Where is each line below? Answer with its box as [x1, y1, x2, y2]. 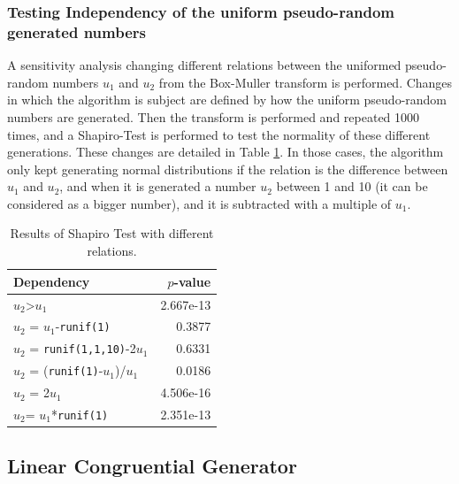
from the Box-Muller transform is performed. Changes [158, 73, 453, 91]
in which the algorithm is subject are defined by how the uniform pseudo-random [7, 90, 448, 109]
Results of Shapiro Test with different [10, 224, 214, 242]
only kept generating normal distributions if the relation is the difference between [7, 159, 448, 178]
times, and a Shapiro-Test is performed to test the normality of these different [7, 125, 431, 143]
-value [173, 272, 211, 290]
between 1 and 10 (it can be [276, 177, 428, 196]
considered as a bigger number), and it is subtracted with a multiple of [7, 194, 392, 212]
